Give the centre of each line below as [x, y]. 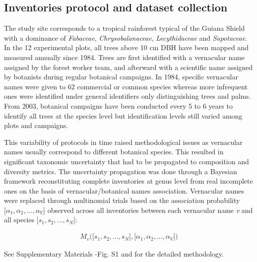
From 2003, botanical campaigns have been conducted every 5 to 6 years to [118, 105]
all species [19, 220]
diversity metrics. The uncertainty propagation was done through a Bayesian [121, 171]
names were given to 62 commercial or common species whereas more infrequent [126, 86]
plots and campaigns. [36, 125]
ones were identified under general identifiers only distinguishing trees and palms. [128, 96]
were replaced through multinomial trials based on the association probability [122, 200]
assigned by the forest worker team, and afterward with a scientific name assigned [128, 67]
